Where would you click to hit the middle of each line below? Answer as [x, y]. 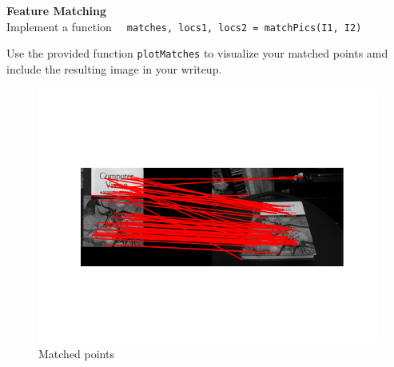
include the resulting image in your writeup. [114, 68]
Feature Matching [57, 10]
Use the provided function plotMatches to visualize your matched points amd [197, 53]
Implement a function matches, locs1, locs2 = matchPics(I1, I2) [184, 26]
